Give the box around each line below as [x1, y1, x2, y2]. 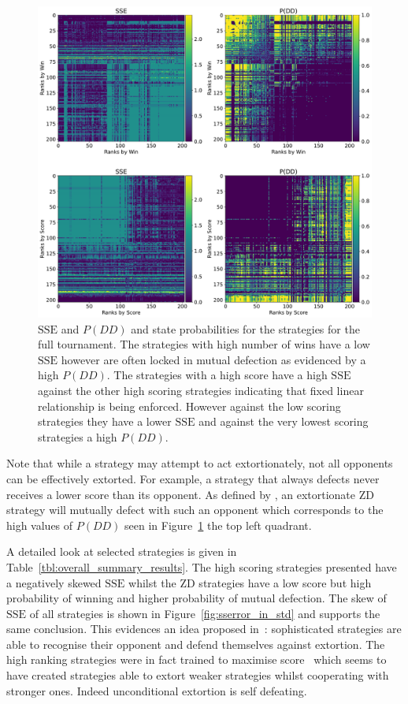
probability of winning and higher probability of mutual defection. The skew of [6, 590, 387, 606]
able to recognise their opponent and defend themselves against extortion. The [6, 635, 385, 652]
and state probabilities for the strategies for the [131, 320, 360, 337]
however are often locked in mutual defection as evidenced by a [61, 351, 366, 367]
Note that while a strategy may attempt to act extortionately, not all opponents [6, 455, 393, 471]
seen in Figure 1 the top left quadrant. [124, 516, 312, 533]
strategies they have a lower [38, 413, 172, 430]
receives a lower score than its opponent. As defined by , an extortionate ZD [6, 486, 374, 502]
